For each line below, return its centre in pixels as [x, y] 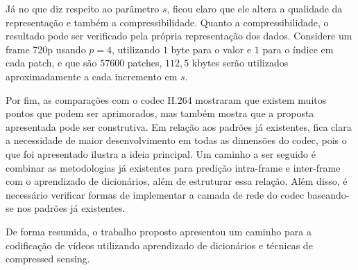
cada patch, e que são [51, 63]
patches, [145, 63]
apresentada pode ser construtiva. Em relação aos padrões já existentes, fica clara [179, 126]
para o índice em [298, 49]
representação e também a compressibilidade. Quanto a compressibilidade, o [167, 22]
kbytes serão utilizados [240, 63]
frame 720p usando [46, 49]
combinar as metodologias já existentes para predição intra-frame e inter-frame [173, 167]
